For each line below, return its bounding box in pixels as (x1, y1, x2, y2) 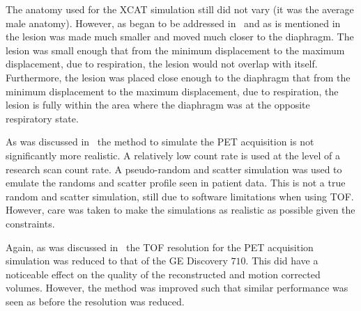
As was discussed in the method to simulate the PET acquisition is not (6, 134, 314, 149)
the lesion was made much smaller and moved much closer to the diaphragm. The (6, 29, 354, 44)
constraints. (6, 216, 55, 230)
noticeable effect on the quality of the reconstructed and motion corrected (6, 266, 321, 281)
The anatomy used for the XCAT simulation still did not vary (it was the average (6, 2, 354, 16)
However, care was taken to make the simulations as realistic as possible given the (6, 202, 355, 217)
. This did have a (245, 253, 318, 268)
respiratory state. (6, 111, 79, 125)
